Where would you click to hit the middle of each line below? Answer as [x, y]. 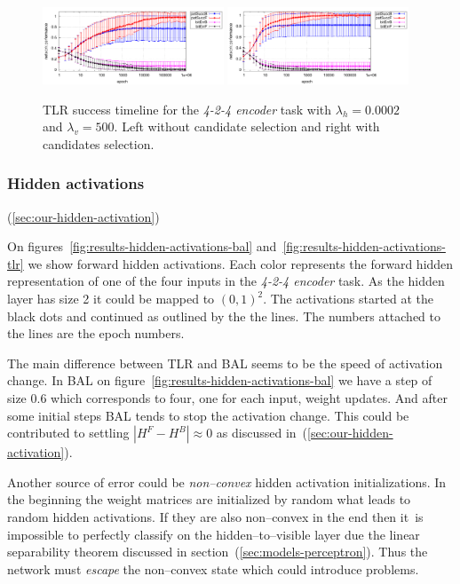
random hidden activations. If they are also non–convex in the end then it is [215, 516]
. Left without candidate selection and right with [247, 126]
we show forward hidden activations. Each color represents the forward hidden [241, 263]
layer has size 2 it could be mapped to [111, 299]
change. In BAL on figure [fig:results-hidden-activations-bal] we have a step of [220, 380]
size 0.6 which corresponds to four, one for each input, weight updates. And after [227, 397]
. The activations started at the [349, 299]
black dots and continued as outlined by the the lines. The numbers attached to [224, 316]
